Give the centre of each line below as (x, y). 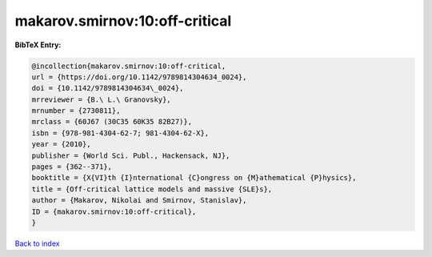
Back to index (37, 243)
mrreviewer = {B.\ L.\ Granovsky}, (101, 99)
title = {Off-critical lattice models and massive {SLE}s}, (152, 189)
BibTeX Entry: (38, 45)
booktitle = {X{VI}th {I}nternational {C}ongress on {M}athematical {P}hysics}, (194, 178)
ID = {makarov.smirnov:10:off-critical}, (114, 211)
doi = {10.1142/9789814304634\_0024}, (108, 88)
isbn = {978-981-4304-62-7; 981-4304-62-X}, (120, 133)
